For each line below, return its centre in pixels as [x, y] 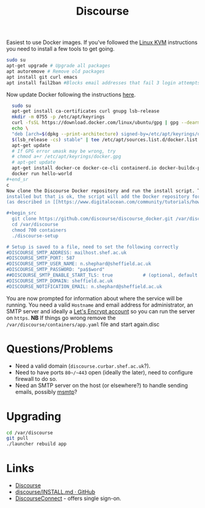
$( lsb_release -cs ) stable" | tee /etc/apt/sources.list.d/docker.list [105, 140]
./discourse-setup [35, 236]
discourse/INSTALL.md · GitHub [55, 492]
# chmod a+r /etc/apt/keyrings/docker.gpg [67, 157]
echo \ [20, 129]
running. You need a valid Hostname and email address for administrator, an [100, 305]
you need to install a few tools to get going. [60, 49]
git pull [17, 438]
